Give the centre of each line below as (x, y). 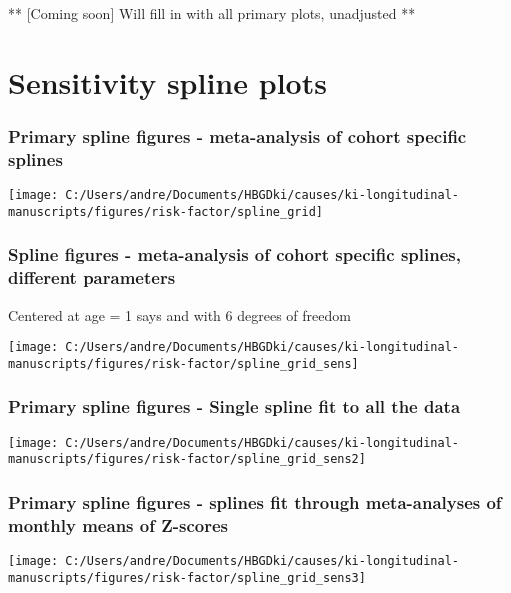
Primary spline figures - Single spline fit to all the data (234, 406)
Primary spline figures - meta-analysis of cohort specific (237, 135)
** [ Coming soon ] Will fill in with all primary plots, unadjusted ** (212, 13)
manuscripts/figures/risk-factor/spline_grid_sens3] (187, 577)
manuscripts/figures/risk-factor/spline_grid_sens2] (187, 459)
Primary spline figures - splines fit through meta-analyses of (255, 501)
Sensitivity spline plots (167, 81)
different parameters (92, 277)
